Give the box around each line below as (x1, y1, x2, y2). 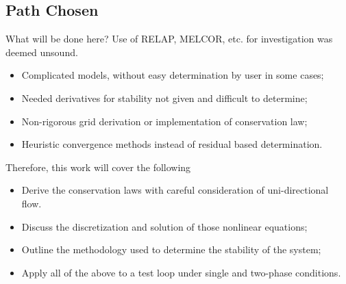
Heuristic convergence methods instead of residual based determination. (21, 137, 323, 151)
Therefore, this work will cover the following (5, 159, 191, 174)
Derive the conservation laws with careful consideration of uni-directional (21, 183, 329, 197)
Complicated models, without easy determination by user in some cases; (21, 68, 324, 82)
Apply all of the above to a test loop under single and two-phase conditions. (21, 265, 341, 279)
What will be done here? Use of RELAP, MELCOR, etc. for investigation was (5, 31, 333, 46)
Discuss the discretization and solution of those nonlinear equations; (21, 219, 308, 233)
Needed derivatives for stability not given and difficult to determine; (21, 90, 308, 105)
